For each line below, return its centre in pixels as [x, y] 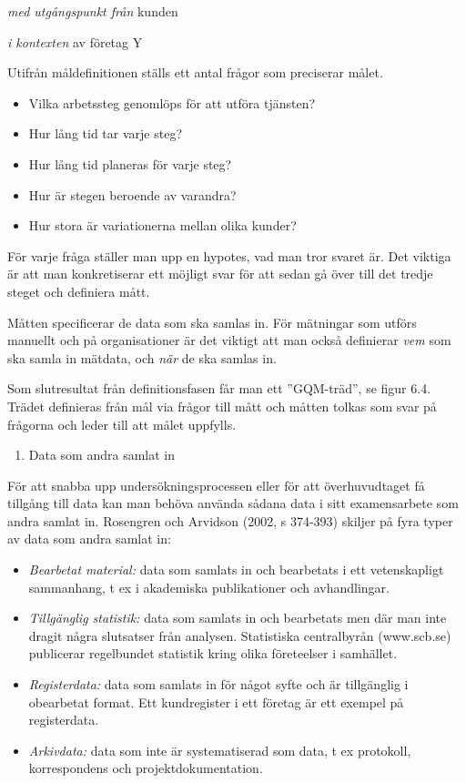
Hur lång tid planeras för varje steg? [130, 163]
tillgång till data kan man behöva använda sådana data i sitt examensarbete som [233, 503]
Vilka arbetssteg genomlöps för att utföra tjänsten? [172, 102]
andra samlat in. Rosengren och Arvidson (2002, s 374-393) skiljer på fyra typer [230, 520]
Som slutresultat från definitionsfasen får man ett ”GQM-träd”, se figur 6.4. [219, 388]
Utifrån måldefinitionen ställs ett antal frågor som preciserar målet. [195, 72]
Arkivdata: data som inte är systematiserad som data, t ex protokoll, [220, 750]
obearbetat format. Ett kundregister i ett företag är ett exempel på [216, 702]
